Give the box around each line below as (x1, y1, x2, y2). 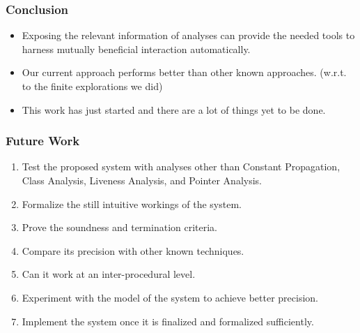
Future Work (6, 132, 80, 149)
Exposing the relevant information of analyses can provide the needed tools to (22, 28, 355, 43)
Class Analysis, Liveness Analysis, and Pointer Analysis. (22, 173, 262, 187)
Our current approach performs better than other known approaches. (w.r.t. (22, 65, 347, 80)
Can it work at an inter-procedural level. (22, 267, 196, 281)
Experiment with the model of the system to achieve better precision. (22, 290, 318, 304)
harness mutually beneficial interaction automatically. (22, 41, 251, 56)
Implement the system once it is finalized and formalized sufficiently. (22, 313, 314, 328)
